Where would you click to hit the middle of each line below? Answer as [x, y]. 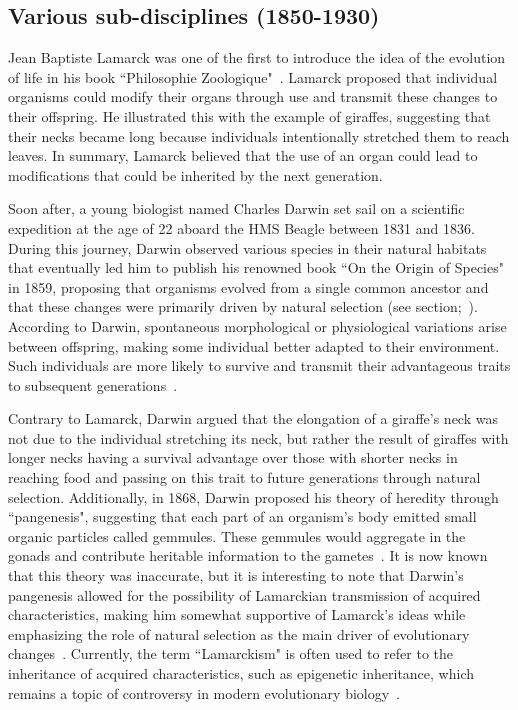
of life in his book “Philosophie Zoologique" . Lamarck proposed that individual [253, 76]
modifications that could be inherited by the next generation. [195, 174]
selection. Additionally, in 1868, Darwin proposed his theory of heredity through [253, 496]
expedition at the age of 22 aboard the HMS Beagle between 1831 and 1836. [241, 227]
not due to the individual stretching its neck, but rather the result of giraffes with [258, 437]
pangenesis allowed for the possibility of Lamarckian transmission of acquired [244, 594]
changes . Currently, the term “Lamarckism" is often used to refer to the [230, 653]
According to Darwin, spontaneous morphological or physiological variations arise [257, 325]
